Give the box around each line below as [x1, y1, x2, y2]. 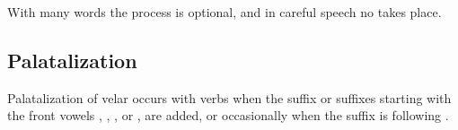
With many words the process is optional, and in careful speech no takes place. [7, 3, 442, 21]
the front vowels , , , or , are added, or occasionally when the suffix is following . [7, 106, 449, 125]
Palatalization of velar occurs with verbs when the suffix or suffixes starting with [7, 88, 452, 107]
